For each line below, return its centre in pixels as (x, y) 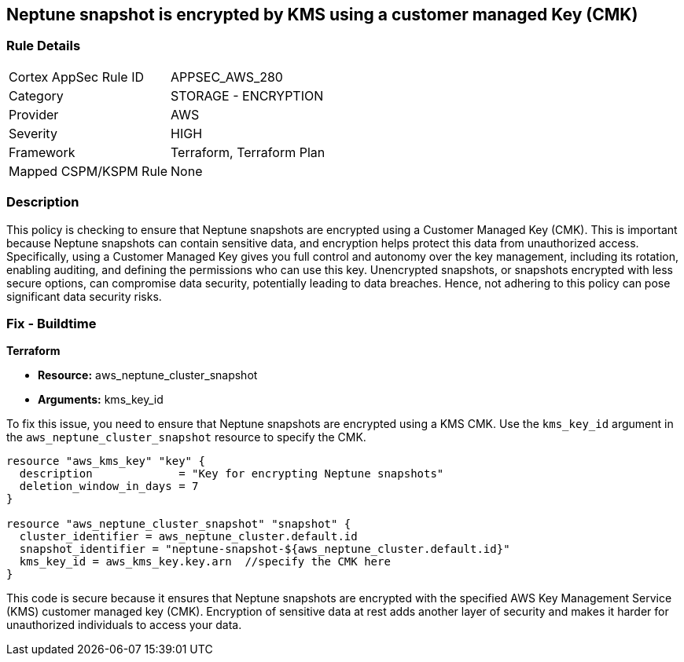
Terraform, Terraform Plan (248, 152)
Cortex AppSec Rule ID (77, 77)
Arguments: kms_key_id (101, 400)
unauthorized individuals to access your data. (124, 625)
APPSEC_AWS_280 (227, 77)
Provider (34, 114)
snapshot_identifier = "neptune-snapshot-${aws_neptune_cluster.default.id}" (265, 549)
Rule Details (44, 46)
